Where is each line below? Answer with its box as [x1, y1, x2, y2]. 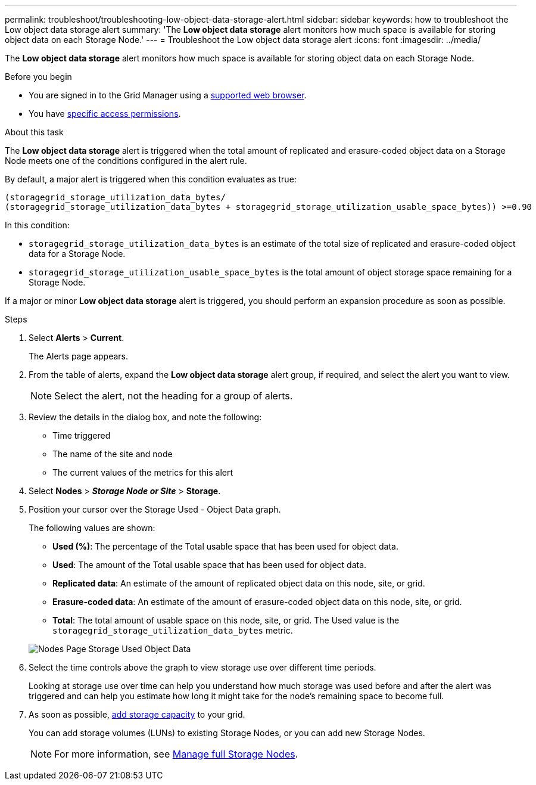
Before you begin [5, 72, 72, 82]
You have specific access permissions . [29, 108, 181, 119]
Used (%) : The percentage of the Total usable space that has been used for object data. [52, 541, 398, 551]
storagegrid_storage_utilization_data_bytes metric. [52, 625, 293, 635]
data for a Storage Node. [29, 249, 126, 259]
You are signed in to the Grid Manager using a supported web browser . [29, 90, 307, 100]
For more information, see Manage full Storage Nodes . [54, 748, 298, 760]
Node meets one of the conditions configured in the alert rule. [5, 156, 247, 166]
